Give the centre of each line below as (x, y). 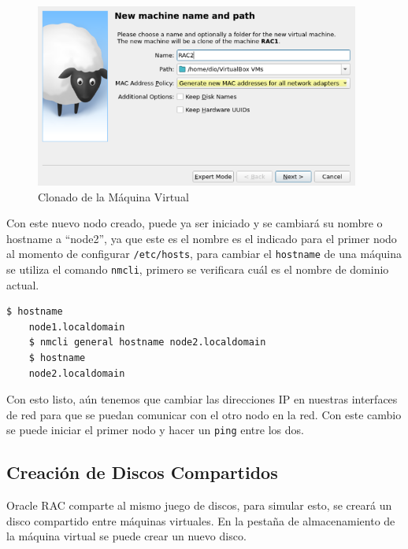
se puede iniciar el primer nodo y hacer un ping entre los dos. (155, 430)
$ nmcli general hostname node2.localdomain (147, 343)
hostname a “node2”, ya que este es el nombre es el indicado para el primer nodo (202, 238)
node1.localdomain (77, 327)
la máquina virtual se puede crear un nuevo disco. (126, 536)
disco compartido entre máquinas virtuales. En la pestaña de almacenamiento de (201, 520)
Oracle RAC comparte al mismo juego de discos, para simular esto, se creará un (199, 505)
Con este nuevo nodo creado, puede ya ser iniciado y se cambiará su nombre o (195, 223)
